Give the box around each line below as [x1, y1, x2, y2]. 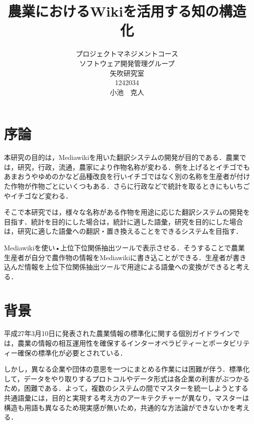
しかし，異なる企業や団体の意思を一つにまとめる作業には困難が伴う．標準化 [4, 364, 250, 374]
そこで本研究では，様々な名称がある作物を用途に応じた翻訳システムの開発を [4, 207, 250, 217]
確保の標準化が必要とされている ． [17, 347, 127, 357]
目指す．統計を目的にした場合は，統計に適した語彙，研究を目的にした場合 [4, 216, 243, 226]
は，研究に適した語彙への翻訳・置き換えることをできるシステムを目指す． [4, 226, 243, 236]
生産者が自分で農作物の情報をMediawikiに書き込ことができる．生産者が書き [4, 252, 247, 262]
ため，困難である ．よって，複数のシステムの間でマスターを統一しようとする [4, 383, 249, 393]
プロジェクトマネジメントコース [76, 48, 178, 59]
